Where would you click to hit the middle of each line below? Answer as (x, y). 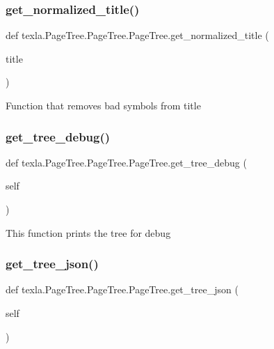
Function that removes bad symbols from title (103, 105)
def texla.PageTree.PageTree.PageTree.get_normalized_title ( (137, 35)
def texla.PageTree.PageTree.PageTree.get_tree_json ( (122, 289)
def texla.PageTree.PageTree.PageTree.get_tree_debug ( (126, 162)
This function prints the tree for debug (88, 232)
